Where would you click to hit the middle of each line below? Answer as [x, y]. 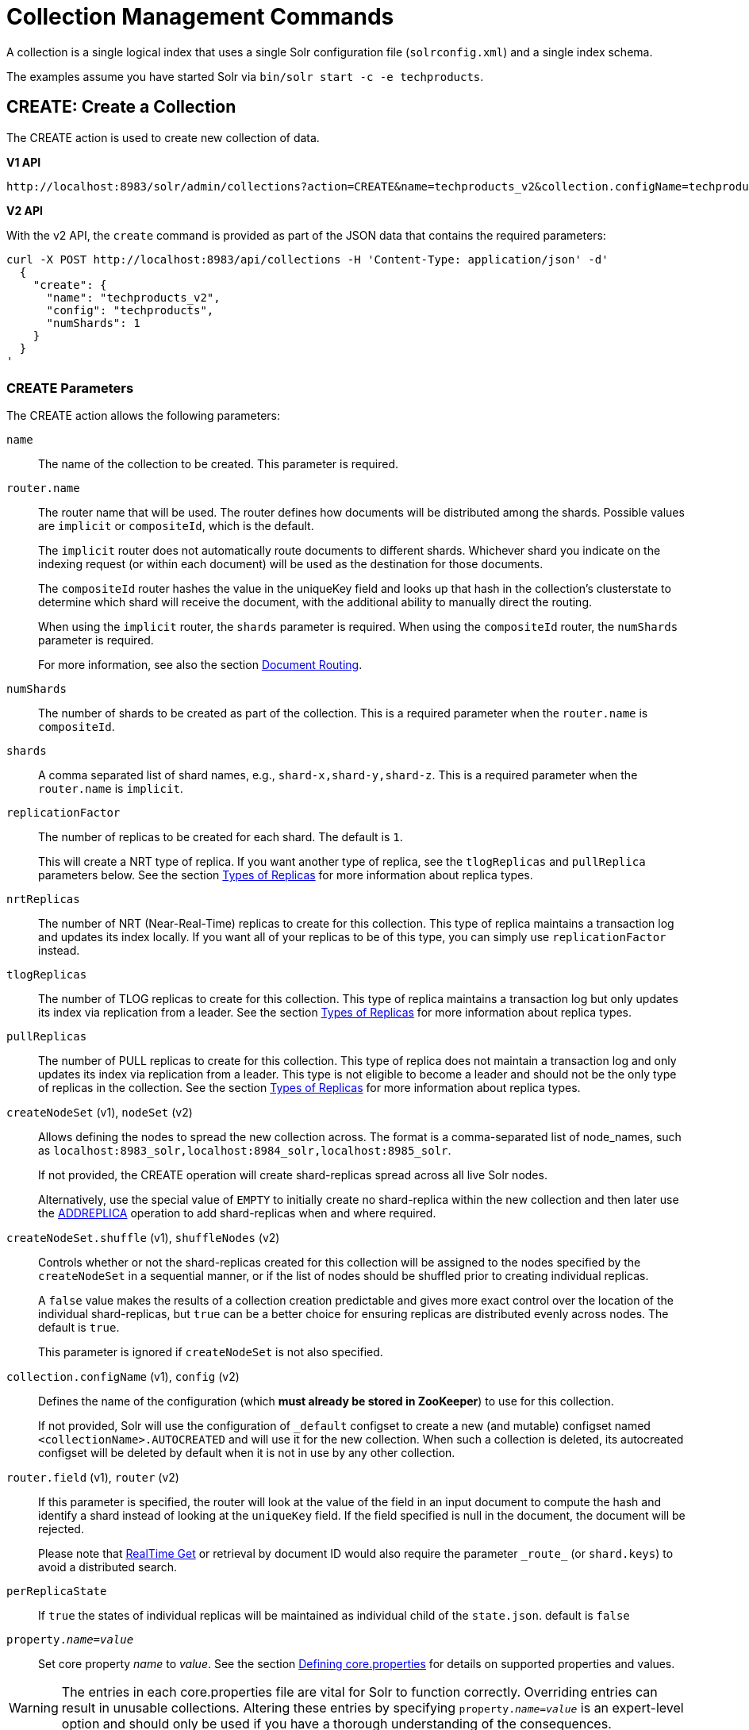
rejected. [61, 1529]
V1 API [24, 162]
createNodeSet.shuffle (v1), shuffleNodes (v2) [143, 1238]
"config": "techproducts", [130, 310]
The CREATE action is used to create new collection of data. [163, 137]
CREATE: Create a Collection [121, 107]
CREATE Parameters [70, 388]
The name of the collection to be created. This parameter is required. [219, 464]
